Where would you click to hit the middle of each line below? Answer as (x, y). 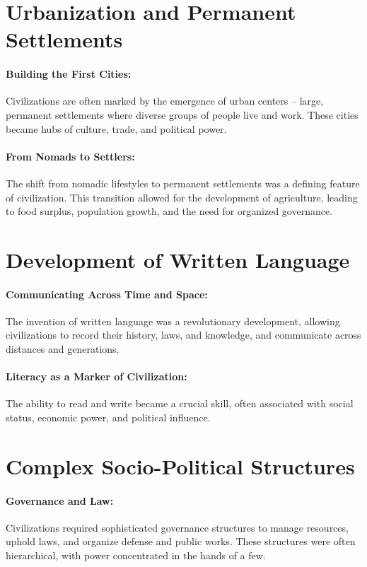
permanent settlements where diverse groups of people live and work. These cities (182, 114)
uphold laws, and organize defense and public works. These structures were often (181, 541)
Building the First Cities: (69, 74)
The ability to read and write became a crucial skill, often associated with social (180, 403)
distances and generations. (63, 349)
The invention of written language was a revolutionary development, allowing (173, 321)
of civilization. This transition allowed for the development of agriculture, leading (182, 197)
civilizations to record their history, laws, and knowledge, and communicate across (183, 335)
